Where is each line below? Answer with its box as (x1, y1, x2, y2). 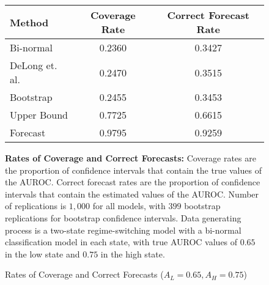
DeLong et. (10, 58, 57, 72)
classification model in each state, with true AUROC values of (5, 235, 238, 248)
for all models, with (92, 199, 166, 212)
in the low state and (5, 247, 80, 260)
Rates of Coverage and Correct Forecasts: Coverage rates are (5, 152, 256, 164)
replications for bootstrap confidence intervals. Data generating (5, 211, 241, 224)
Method (10, 15, 49, 29)
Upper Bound (10, 108, 68, 122)
